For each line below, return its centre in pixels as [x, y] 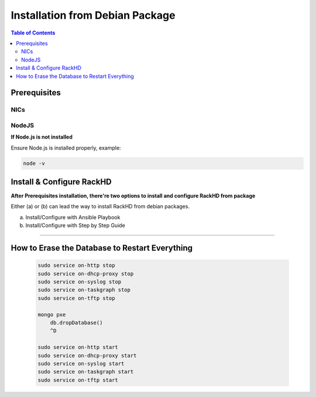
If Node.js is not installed [42, 137]
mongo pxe [52, 315]
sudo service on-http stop [76, 265]
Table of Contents [33, 33]
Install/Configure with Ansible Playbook [73, 217]
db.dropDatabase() [76, 322]
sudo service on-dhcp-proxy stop [86, 274]
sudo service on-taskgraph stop [84, 290]
